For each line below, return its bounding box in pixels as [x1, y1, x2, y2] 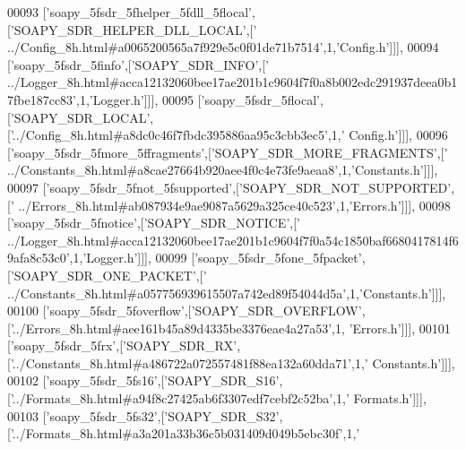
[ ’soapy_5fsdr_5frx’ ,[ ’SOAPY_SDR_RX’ [7, 336, 237, 355]
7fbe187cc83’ [7, 90, 76, 108]
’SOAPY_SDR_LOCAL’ [10, 108, 151, 126]
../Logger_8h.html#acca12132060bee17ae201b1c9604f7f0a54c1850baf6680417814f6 [7, 230, 459, 249]
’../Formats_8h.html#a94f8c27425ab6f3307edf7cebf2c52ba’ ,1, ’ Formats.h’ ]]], [10, 389, 427, 408]
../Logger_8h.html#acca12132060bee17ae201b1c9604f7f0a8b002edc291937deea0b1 [7, 73, 458, 91]
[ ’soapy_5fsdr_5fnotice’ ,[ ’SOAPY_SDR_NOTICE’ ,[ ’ [7, 213, 300, 232]
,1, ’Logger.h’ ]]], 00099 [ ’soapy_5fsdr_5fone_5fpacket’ [69, 248, 362, 267]
